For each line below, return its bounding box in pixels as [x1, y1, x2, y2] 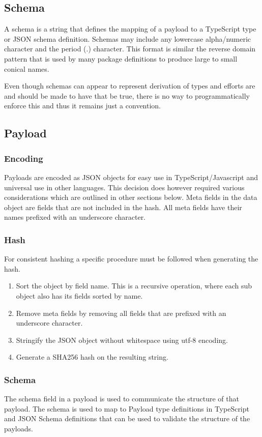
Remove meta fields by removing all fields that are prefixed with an [16, 307, 226, 318]
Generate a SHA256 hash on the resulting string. [16, 352, 168, 362]
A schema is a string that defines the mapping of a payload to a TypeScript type [4, 23, 256, 34]
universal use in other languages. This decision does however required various [4, 182, 245, 192]
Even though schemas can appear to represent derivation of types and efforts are [4, 80, 255, 91]
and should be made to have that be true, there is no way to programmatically [4, 90, 250, 101]
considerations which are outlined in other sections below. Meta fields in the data [4, 192, 257, 202]
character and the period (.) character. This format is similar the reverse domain [4, 43, 256, 54]
